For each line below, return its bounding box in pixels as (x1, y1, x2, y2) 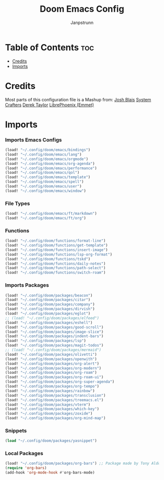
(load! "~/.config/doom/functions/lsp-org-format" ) (5, 252, 112, 257)
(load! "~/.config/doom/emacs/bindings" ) (5, 148, 91, 153)
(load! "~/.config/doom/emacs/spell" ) (5, 180, 84, 184)
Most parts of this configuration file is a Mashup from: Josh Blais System (5, 96, 151, 102)
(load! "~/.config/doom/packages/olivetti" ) (5, 352, 97, 357)
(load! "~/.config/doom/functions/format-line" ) (5, 238, 106, 243)
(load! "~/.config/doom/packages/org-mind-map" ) (5, 416, 106, 421)
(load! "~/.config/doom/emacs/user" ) (5, 184, 82, 189)
